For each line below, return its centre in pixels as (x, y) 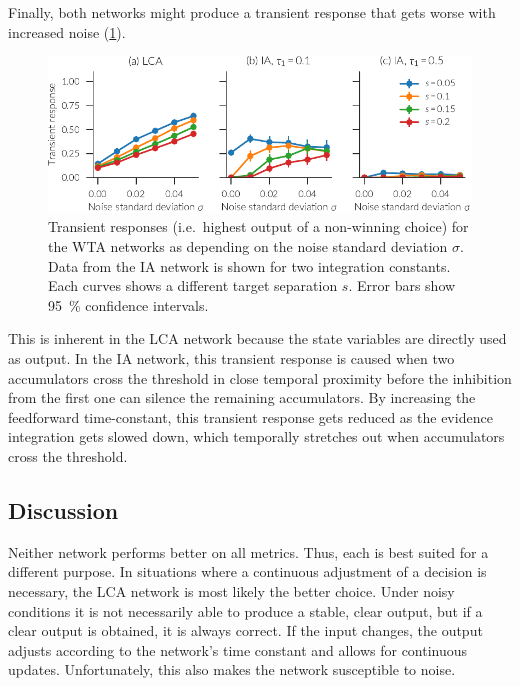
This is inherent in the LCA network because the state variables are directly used (257, 338)
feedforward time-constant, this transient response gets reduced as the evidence (250, 416)
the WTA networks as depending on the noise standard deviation (248, 246)
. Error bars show (402, 285)
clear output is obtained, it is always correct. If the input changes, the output (245, 630)
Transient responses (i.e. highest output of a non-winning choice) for (258, 226)
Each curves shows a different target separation (193, 285)
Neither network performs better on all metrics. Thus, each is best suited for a (248, 551)
